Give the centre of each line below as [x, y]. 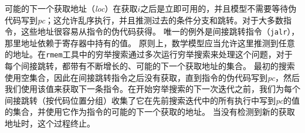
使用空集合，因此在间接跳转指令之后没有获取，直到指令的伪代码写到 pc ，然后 [152, 77]
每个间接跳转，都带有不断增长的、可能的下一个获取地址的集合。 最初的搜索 [150, 66]
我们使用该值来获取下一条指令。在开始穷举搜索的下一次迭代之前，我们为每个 [152, 89]
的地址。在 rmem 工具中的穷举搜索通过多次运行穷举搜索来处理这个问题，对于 [149, 54]
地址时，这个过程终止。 [50, 123]
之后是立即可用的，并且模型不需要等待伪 [218, 8]
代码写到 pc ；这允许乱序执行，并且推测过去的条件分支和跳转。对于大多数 [144, 20]
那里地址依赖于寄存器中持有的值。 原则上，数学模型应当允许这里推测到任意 [150, 42]
